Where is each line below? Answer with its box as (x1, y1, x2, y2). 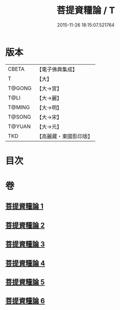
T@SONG (8, 113, 32, 120)
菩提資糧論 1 (5, 202, 44, 211)
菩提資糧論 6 (5, 297, 45, 305)
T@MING (8, 104, 30, 111)
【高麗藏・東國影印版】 (36, 133, 93, 140)
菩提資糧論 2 (5, 221, 45, 229)
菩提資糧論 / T (56, 5, 115, 16)
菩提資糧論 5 (5, 278, 45, 287)
